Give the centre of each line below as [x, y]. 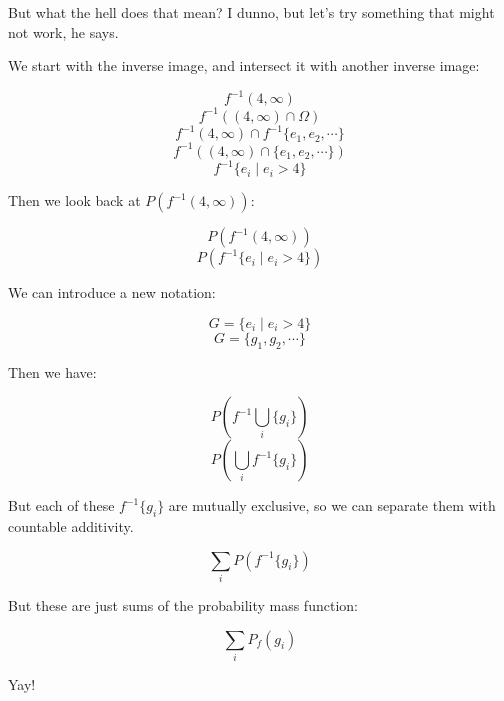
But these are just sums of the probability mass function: [183, 604]
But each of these [61, 505]
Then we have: [52, 371]
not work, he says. [63, 31]
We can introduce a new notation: [112, 292]
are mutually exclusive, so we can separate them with [332, 505]
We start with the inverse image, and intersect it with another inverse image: [244, 65]
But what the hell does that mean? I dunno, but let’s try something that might [251, 12]
